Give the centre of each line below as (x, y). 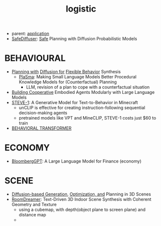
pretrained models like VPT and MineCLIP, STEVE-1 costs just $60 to (87, 118)
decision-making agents (43, 113)
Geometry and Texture (34, 204)
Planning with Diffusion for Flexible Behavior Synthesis (66, 72)
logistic (81, 9)
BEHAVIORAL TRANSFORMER (41, 128)
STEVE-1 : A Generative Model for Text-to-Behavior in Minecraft (75, 103)
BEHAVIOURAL (35, 58)
